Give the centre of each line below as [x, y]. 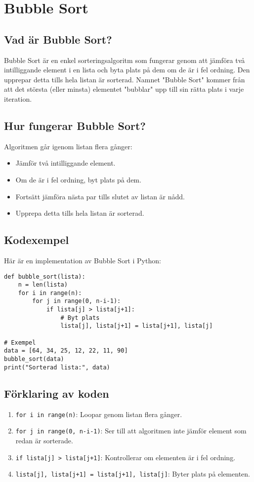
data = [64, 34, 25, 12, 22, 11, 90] [66, 351]
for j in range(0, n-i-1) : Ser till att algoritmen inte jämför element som [131, 431]
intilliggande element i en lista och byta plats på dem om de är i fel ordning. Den [127, 70]
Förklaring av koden [57, 393]
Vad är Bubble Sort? [58, 39]
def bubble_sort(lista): [45, 276]
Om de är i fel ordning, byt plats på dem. [78, 179]
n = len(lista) [43, 285]
